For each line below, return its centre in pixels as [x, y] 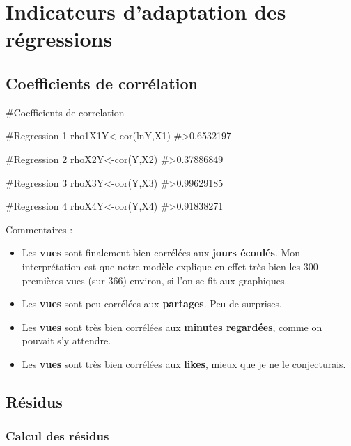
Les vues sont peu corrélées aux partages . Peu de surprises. [152, 303]
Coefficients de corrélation [102, 83]
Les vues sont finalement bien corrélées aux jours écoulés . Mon [161, 253]
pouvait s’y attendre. [67, 340]
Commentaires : [39, 229]
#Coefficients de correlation [65, 112]
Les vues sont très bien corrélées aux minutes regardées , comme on [172, 326]
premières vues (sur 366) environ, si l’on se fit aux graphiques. [155, 280]
